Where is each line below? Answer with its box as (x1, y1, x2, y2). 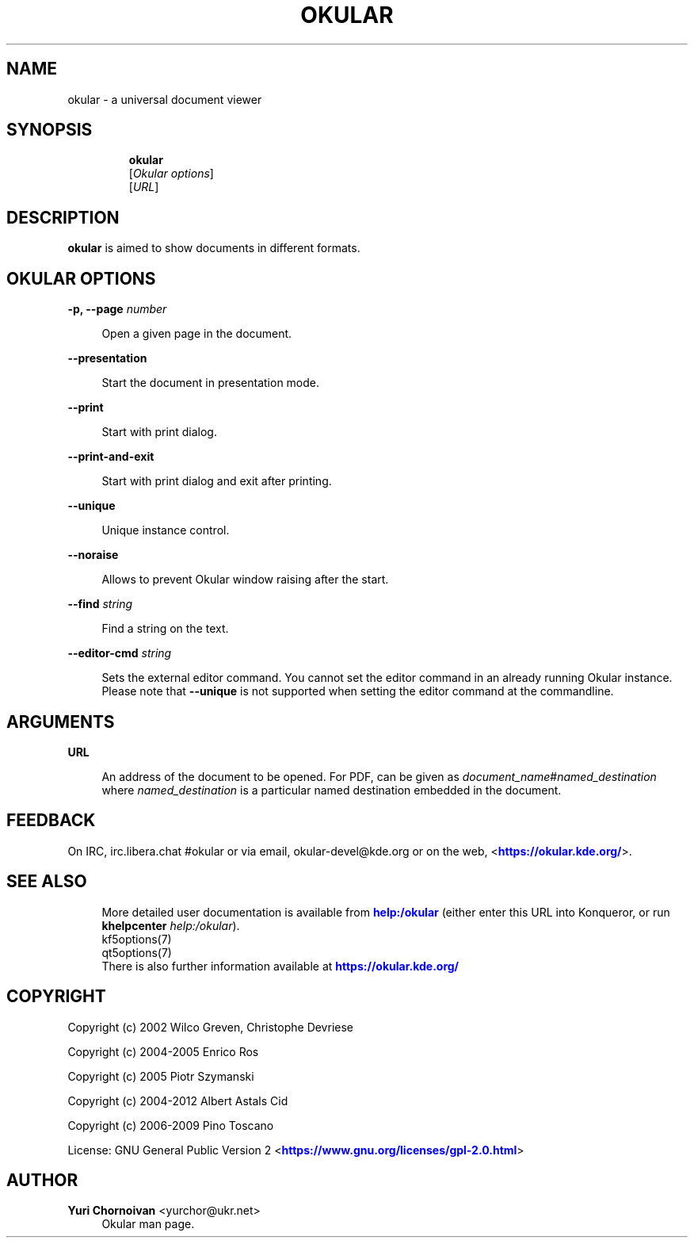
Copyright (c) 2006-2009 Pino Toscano (67, 1118, 274, 1132)
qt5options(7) (101, 945, 172, 959)
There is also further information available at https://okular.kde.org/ (101, 959, 459, 973)
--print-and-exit (67, 450, 154, 464)
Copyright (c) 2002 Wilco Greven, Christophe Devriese (67, 1020, 353, 1034)
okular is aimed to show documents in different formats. (67, 241, 360, 255)
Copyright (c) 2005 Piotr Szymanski (67, 1069, 254, 1083)
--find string (67, 597, 133, 611)
